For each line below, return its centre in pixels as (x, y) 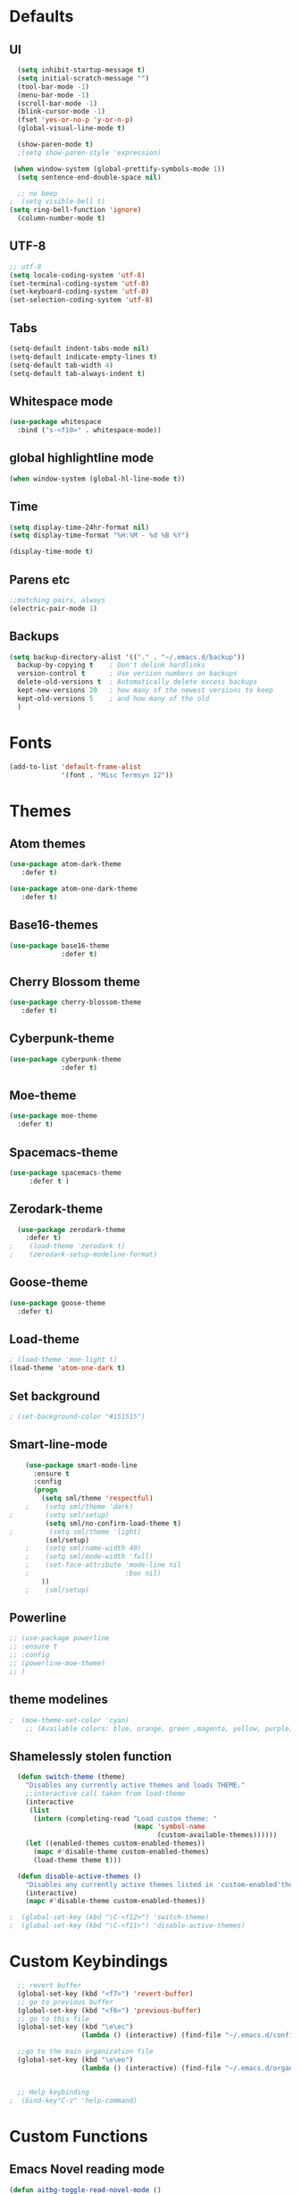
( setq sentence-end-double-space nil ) (90, 177)
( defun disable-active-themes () (79, 1876)
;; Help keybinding (54, 2092)
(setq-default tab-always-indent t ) (77, 373)
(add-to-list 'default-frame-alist (75, 767)
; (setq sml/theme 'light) (75, 1532)
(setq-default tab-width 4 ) (62, 365)
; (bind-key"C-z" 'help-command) (74, 2100)
